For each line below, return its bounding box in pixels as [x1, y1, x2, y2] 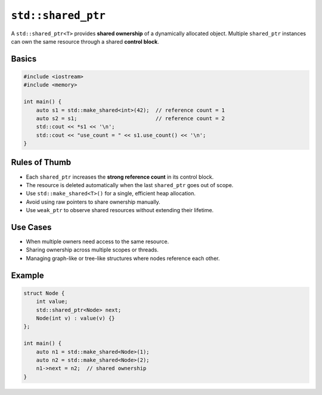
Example [11, 270, 44, 280]
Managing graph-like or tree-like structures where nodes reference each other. [26, 255, 220, 262]
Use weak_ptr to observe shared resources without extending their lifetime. [26, 207, 214, 214]
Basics [11, 54, 37, 64]
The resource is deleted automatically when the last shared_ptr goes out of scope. [26, 181, 234, 188]
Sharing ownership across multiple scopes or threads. [26, 246, 159, 253]
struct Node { [23, 290, 65, 296]
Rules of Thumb [11, 157, 72, 167]
